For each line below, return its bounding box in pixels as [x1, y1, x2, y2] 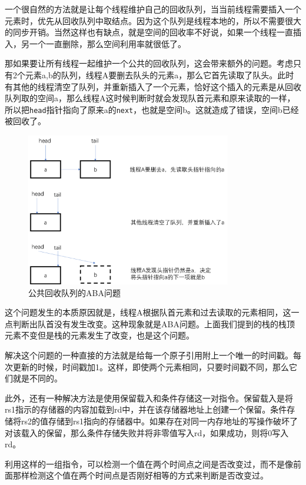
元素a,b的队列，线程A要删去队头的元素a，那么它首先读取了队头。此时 [25, 68, 294, 81]
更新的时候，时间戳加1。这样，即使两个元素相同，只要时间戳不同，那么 [12, 360, 289, 373]
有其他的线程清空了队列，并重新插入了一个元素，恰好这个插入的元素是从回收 [5, 80, 301, 92]
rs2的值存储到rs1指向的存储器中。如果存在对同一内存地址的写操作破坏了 [21, 415, 298, 427]
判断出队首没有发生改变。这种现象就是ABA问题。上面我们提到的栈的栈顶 [12, 317, 295, 330]
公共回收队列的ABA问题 [28, 286, 121, 298]
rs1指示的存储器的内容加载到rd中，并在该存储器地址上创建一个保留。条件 [5, 403, 287, 416]
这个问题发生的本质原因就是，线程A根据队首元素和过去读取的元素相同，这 [5, 306, 291, 318]
